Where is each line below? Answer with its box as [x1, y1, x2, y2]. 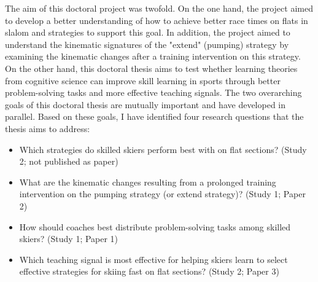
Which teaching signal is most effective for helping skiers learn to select [19, 253, 288, 265]
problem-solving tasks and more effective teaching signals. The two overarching [5, 86, 302, 99]
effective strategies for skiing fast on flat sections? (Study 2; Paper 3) [19, 265, 279, 278]
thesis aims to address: [5, 122, 90, 135]
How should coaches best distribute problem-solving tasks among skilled [19, 220, 291, 233]
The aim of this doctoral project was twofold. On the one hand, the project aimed [5, 2, 313, 14]
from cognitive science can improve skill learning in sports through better [5, 74, 281, 87]
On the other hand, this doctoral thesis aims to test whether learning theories [5, 61, 298, 74]
